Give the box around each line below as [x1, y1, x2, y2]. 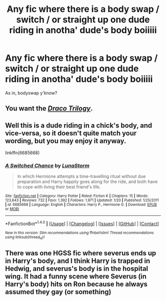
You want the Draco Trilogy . [5, 104, 93, 113]
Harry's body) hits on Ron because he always [5, 280, 148, 288]
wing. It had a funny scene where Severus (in [5, 272, 147, 281]
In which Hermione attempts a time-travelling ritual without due [17, 174, 146, 180]
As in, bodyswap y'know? [5, 90, 58, 96]
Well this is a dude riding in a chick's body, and [5, 121, 152, 129]
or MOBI [5, 207, 19, 212]
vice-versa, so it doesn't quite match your [5, 129, 137, 137]
